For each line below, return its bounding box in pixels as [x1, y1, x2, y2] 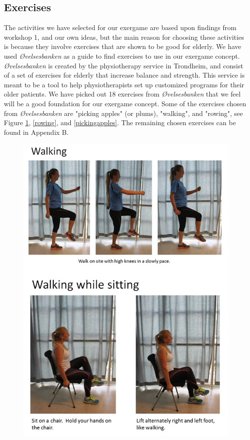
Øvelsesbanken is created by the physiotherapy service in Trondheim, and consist [4, 60, 243, 70]
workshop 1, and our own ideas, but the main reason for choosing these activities [4, 32, 244, 42]
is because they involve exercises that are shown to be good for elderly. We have [4, 41, 241, 51]
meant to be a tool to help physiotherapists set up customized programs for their [4, 79, 245, 89]
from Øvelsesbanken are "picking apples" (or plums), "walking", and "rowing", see [4, 108, 243, 118]
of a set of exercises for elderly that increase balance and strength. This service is [4, 70, 245, 80]
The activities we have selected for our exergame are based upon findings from [4, 22, 236, 33]
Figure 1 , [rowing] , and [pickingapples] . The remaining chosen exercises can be [4, 117, 236, 128]
